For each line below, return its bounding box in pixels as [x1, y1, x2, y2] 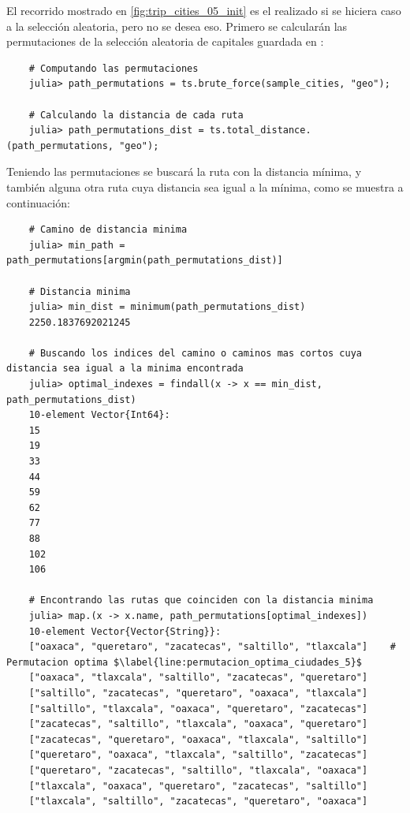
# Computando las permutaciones [28, 62, 199, 74]
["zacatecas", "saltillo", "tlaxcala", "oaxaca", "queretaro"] [28, 718, 368, 730]
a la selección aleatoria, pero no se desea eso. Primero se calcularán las [6, 17, 348, 34]
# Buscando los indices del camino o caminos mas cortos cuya [28, 347, 363, 359]
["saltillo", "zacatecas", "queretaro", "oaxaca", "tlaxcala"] [28, 687, 368, 699]
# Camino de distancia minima [28, 224, 188, 236]
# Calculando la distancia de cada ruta [28, 109, 244, 121]
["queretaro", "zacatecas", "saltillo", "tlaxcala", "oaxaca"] [28, 764, 368, 776]
